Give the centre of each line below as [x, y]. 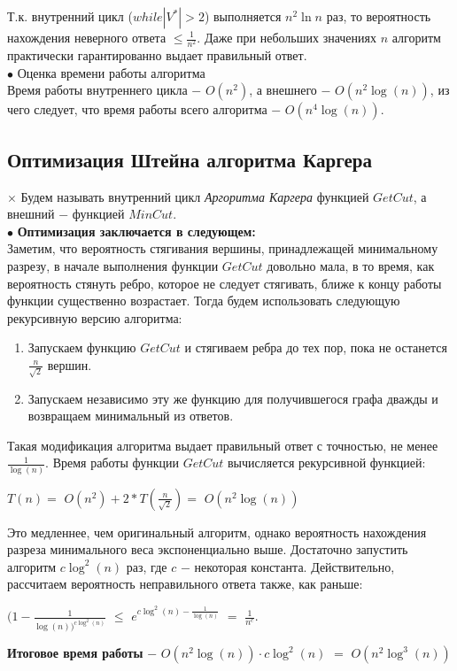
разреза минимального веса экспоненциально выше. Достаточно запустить [208, 549]
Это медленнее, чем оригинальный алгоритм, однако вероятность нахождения [217, 532]
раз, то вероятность [379, 16]
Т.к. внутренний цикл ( [70, 16]
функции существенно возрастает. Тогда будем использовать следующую [204, 301]
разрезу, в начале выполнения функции [113, 265]
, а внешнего [283, 90]
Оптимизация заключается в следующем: [136, 231]
